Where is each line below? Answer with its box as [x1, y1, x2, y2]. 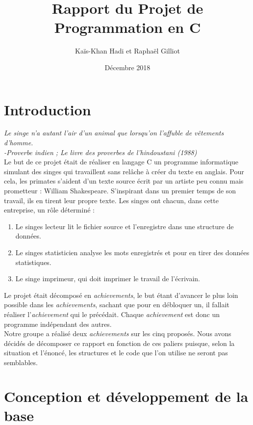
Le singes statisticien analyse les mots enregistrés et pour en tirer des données [15, 247, 250, 257]
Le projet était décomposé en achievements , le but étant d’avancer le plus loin [4, 290, 238, 300]
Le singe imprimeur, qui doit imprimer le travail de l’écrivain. [15, 273, 200, 284]
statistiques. [15, 257, 51, 267]
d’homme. [4, 137, 33, 148]
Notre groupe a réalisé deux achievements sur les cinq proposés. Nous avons [4, 328, 231, 339]
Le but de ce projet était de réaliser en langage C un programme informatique [4, 157, 239, 167]
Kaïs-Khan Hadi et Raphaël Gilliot [75, 46, 180, 56]
